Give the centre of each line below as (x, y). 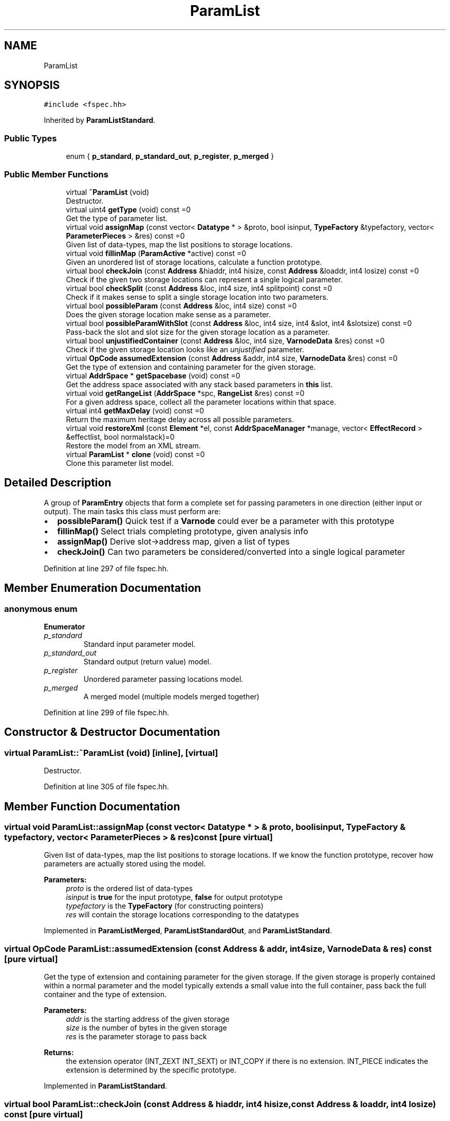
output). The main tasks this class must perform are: (132, 511)
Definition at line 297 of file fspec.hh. (106, 568)
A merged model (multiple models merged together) (171, 697)
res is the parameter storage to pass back (136, 1037)
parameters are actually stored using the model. (125, 864)
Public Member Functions (56, 174)
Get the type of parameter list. (117, 218)
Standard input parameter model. (139, 644)
